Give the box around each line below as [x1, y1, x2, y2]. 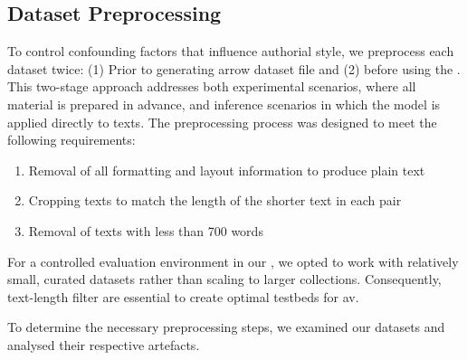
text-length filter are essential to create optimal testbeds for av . [7, 287, 359, 306]
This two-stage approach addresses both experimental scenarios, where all [7, 77, 416, 96]
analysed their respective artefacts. [7, 335, 200, 354]
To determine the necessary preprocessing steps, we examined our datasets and [7, 317, 445, 336]
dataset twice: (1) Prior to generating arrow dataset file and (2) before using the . [7, 59, 461, 78]
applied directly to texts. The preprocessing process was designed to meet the [7, 112, 437, 131]
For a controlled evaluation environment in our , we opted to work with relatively [7, 251, 459, 270]
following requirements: [7, 130, 136, 149]
